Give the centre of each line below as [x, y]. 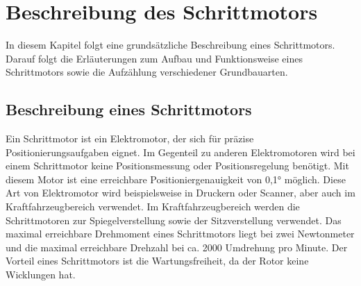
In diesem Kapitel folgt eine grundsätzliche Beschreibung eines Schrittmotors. [170, 45]
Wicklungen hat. [41, 275]
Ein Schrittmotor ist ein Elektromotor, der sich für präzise [130, 138]
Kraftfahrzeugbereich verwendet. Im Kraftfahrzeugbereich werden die [153, 207]
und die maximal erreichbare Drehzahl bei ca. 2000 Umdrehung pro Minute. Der [177, 247]
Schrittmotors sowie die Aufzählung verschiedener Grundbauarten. [147, 72]
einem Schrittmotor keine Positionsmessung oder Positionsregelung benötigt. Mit [177, 166]
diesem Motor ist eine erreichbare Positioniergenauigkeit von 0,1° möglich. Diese [176, 179]
